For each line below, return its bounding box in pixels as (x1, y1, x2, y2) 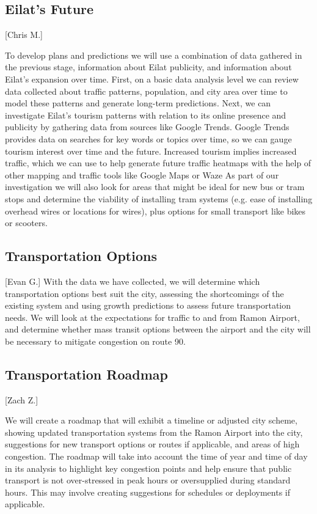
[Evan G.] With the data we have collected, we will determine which (5, 274, 260, 287)
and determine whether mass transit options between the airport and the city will (5, 323, 311, 336)
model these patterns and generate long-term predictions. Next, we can (5, 97, 271, 109)
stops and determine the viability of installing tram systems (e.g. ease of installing (5, 192, 313, 205)
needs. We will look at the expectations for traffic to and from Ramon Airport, (5, 310, 300, 323)
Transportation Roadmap (5, 364, 168, 383)
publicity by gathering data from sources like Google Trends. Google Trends (5, 120, 290, 133)
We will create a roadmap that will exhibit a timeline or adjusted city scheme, (5, 414, 297, 427)
